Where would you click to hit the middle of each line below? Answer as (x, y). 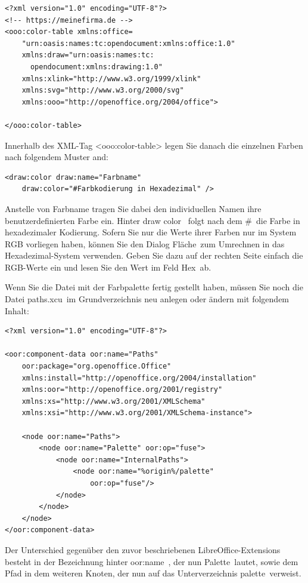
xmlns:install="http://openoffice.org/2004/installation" (139, 378)
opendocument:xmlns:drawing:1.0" (96, 67)
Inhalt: (17, 310)
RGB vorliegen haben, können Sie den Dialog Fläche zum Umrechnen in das (145, 243)
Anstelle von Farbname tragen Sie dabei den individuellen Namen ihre (133, 208)
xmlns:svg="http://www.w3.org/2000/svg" (103, 90)
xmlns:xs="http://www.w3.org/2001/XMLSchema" (113, 401)
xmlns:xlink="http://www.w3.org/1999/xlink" (111, 79)
